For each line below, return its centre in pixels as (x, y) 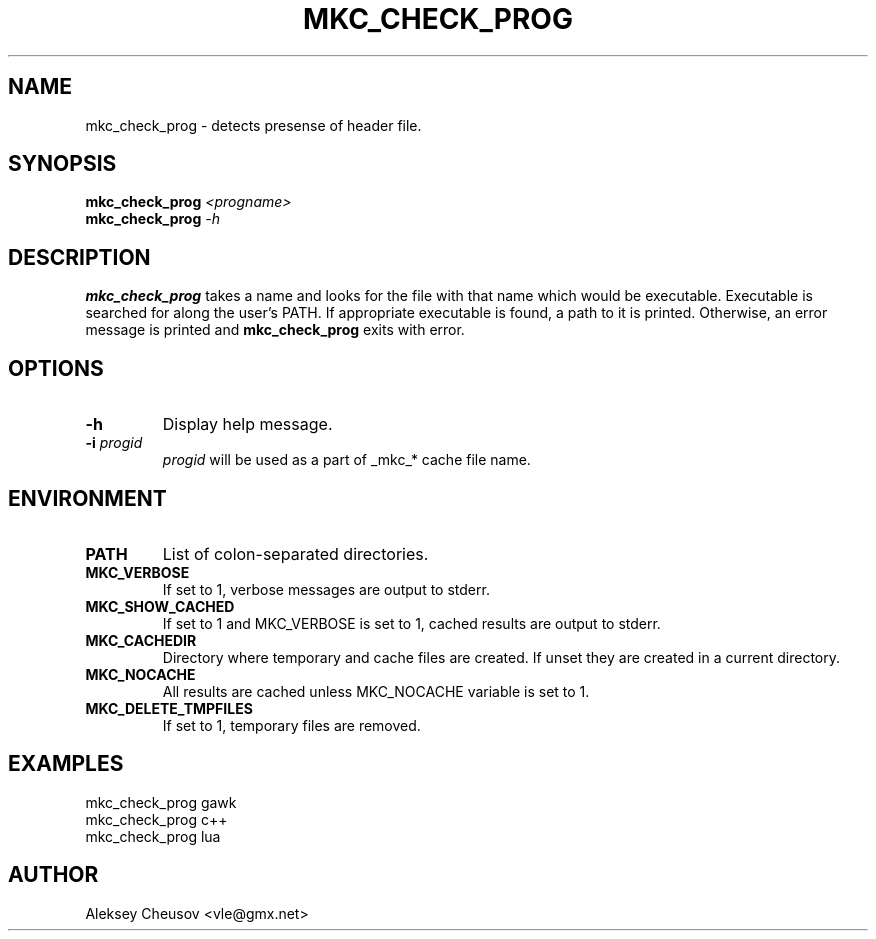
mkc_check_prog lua (153, 836)
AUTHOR (53, 875)
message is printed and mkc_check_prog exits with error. (275, 330)
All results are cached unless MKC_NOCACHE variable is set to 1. (376, 691)
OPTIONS (56, 368)
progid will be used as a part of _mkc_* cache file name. (346, 460)
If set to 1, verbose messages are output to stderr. (326, 589)
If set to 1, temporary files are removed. (291, 725)
